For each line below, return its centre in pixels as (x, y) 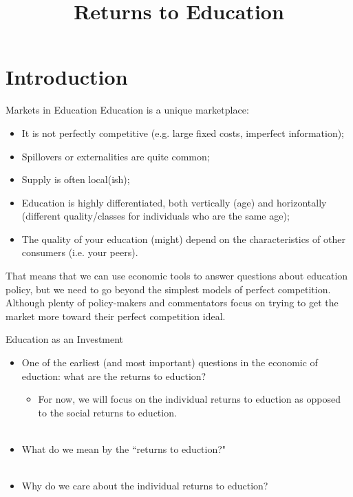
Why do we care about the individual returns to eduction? (145, 486)
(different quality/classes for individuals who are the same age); (156, 216)
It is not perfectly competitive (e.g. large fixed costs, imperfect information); (183, 133)
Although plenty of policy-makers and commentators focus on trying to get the (172, 303)
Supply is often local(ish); (76, 179)
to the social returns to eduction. (107, 412)
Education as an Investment (65, 339)
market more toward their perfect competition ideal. (116, 316)
